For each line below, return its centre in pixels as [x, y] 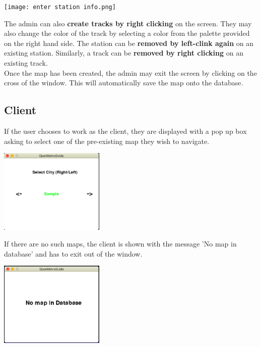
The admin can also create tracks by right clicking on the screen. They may [128, 23]
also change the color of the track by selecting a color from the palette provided [127, 33]
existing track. [26, 63]
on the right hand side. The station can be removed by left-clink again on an [129, 43]
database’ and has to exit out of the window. [73, 253]
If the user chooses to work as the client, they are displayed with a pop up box [125, 131]
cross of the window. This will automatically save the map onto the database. [124, 83]
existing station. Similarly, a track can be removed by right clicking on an [124, 53]
